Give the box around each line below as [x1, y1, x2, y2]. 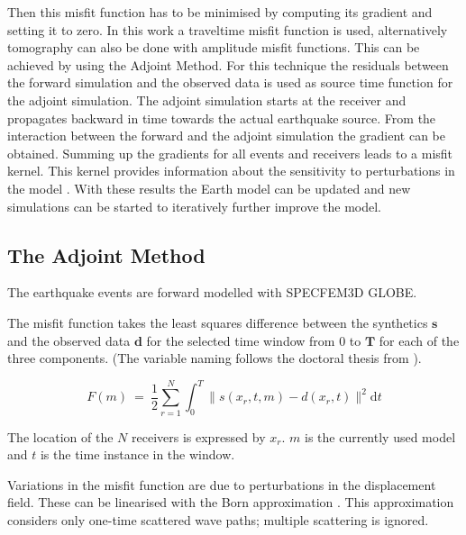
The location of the [7, 427, 114, 446]
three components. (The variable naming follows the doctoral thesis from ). [7, 349, 422, 367]
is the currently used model [304, 427, 456, 446]
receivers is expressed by [132, 427, 266, 446]
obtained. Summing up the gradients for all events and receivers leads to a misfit [7, 143, 453, 162]
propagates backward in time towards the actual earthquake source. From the [7, 108, 436, 127]
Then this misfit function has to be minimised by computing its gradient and [7, 3, 433, 21]
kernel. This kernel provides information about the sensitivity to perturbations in [7, 161, 455, 180]
